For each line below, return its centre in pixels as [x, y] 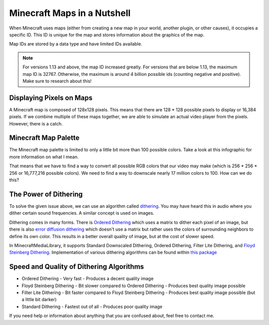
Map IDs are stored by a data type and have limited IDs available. [76, 44]
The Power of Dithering [46, 194]
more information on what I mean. [44, 157]
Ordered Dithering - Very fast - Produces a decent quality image [88, 279]
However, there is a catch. [36, 124]
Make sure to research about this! [57, 81]
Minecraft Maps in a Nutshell [70, 13]
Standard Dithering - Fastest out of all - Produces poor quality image [92, 307]
